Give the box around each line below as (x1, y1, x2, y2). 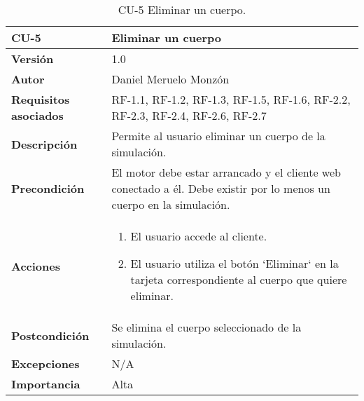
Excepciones (11, 355, 80, 372)
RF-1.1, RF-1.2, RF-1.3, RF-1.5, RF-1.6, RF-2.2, (111, 91, 351, 107)
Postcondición (11, 327, 90, 344)
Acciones (11, 257, 60, 274)
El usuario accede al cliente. (130, 228, 267, 244)
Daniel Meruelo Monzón (111, 71, 230, 87)
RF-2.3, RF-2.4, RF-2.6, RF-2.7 (111, 107, 267, 123)
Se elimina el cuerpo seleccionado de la (111, 319, 302, 335)
